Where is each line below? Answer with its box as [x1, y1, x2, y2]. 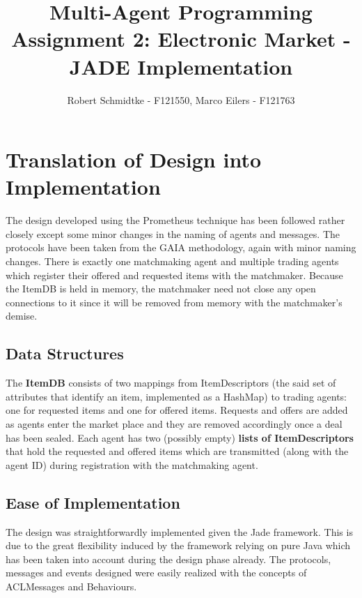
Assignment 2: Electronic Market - [11, 24, 351, 53]
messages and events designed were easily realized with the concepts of [6, 565, 307, 580]
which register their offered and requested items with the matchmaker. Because [6, 267, 343, 282]
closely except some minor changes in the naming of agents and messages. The [6, 226, 340, 241]
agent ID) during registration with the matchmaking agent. [6, 457, 258, 472]
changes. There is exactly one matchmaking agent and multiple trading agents [6, 254, 339, 268]
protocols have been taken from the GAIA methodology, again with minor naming [6, 240, 356, 255]
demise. [6, 308, 38, 323]
